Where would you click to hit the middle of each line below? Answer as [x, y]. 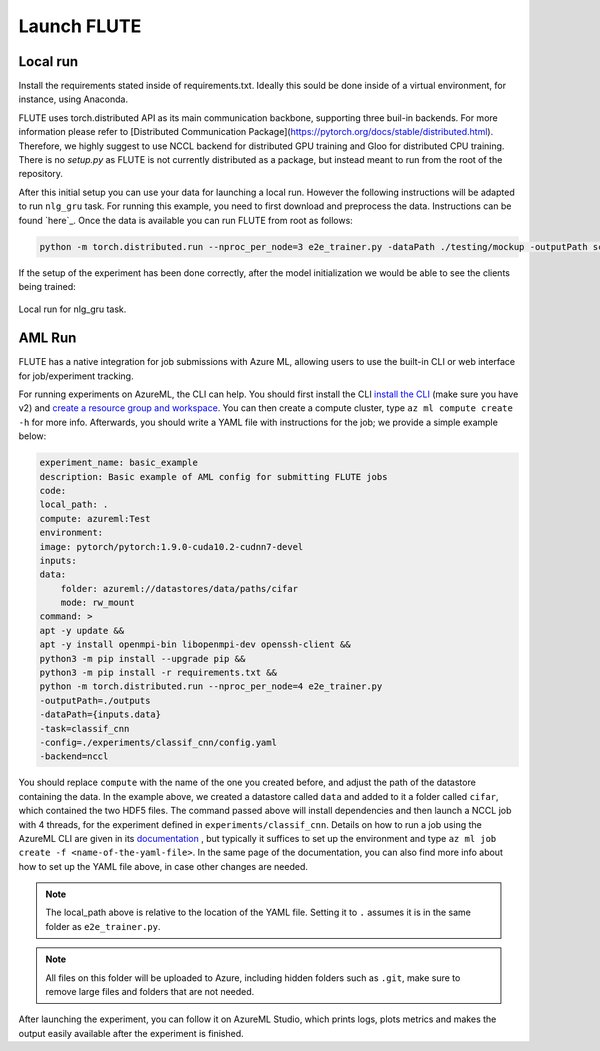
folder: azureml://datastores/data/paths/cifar [179, 588]
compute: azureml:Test [95, 518]
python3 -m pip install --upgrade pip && [142, 658]
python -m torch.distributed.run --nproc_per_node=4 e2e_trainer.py [211, 686]
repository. [41, 174]
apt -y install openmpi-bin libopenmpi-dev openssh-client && [195, 644]
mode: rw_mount [97, 603]
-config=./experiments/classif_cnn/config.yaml [158, 742]
